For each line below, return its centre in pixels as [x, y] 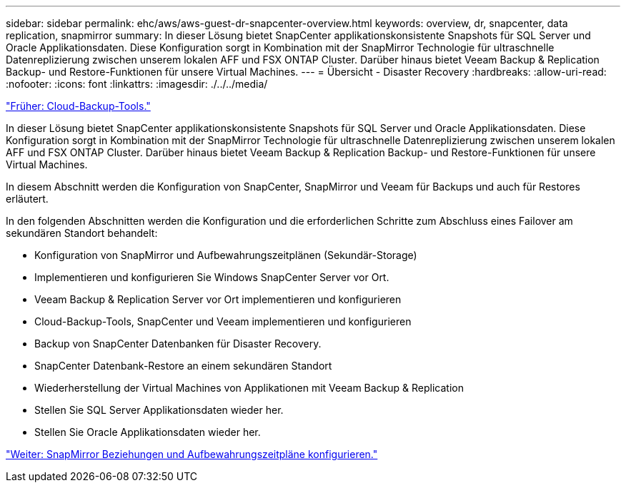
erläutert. [27, 199]
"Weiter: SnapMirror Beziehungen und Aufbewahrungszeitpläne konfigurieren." [192, 454]
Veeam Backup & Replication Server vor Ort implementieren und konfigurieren [218, 299]
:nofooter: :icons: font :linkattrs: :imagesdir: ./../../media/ [137, 84]
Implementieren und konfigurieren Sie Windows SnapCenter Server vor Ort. [212, 277]
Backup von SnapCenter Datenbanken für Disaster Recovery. [178, 344]
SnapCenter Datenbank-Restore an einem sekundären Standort [183, 366]
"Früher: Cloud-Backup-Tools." [78, 106]
